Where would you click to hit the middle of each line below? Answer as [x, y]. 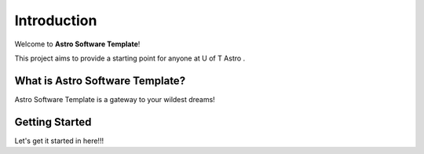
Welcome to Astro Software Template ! [77, 44]
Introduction [56, 20]
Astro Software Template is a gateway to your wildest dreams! [115, 99]
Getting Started [53, 122]
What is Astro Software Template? [100, 81]
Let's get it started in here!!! [59, 141]
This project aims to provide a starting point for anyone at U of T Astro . [130, 58]
